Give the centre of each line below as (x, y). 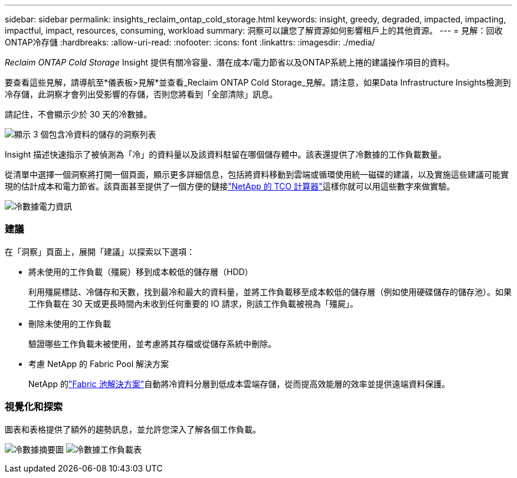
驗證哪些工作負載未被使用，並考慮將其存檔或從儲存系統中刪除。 (152, 343)
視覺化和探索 (34, 407)
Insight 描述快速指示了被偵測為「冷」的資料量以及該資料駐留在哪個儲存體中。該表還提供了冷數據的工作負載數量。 (226, 154)
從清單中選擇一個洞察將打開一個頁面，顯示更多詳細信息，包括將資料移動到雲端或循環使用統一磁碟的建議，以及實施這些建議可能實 (257, 174)
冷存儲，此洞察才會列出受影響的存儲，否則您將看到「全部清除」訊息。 (141, 94)
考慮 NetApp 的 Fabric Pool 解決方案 (99, 364)
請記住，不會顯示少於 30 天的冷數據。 (78, 114)
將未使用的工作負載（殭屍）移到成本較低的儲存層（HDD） (141, 271)
